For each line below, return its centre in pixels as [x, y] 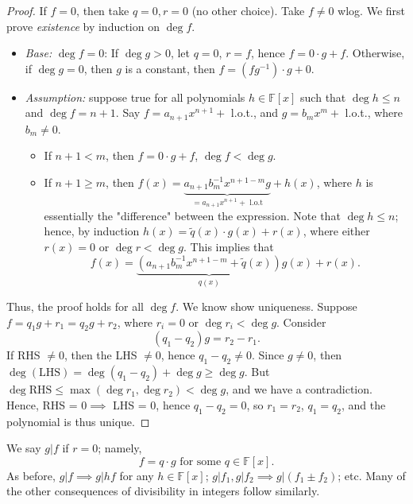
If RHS [23, 355]
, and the [363, 404]
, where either [336, 231]
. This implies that [229, 247]
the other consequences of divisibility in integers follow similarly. [163, 491]
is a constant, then [170, 68]
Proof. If [27, 10]
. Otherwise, [375, 53]
